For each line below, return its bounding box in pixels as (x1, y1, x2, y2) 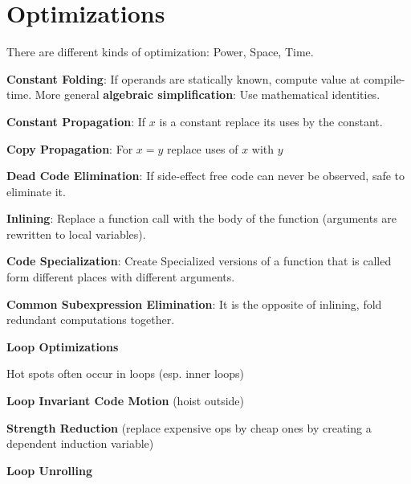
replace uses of (167, 140, 238, 157)
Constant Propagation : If (6, 113, 146, 129)
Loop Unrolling (6, 461, 92, 478)
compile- (364, 70, 405, 87)
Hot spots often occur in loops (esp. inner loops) (6, 365, 245, 382)
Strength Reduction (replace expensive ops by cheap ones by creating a (6, 419, 372, 436)
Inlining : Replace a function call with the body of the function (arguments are (6, 210, 397, 227)
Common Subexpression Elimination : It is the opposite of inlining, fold (6, 295, 382, 312)
